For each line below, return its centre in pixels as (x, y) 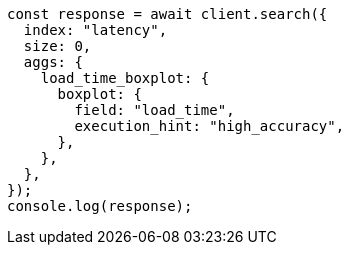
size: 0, (57, 46)
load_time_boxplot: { (125, 78)
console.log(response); (100, 206)
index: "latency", (95, 30)
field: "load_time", (154, 110)
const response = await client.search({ (167, 14)
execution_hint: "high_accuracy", (209, 126)
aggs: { (53, 62)
